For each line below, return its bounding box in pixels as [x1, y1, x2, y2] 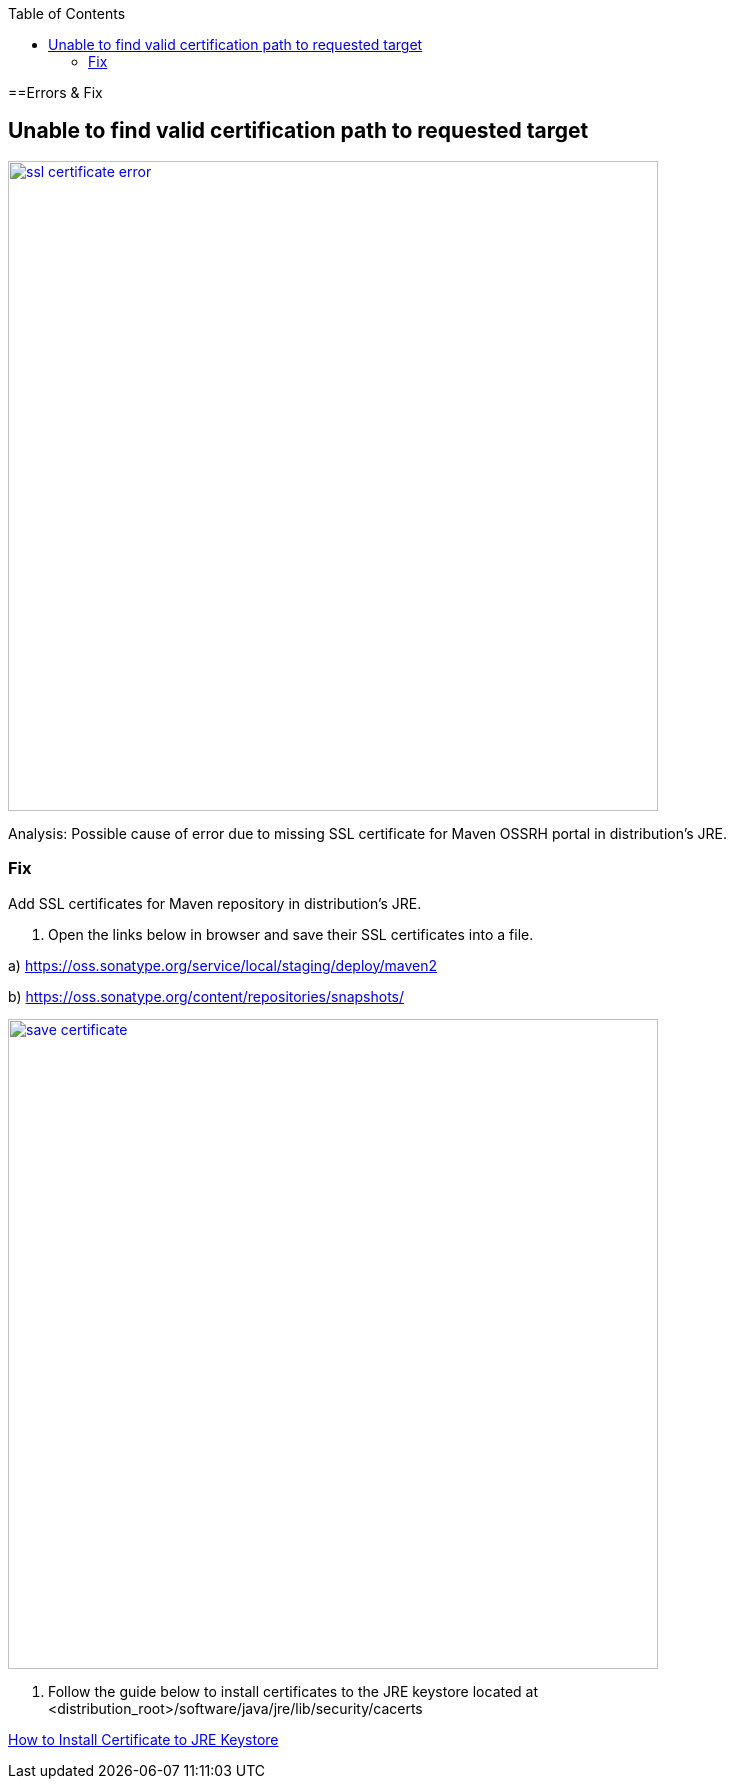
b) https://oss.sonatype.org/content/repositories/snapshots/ [8, 987, 405, 1005]
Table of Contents [8, 5, 126, 22]
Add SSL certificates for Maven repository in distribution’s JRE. [8, 894, 422, 912]
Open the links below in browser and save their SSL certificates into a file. [48, 925, 534, 943]
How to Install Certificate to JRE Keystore [8, 1730, 279, 1748]
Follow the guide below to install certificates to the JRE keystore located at [48, 1682, 539, 1700]
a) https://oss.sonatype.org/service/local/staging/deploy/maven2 [8, 956, 438, 974]
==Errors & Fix [8, 84, 103, 101]
